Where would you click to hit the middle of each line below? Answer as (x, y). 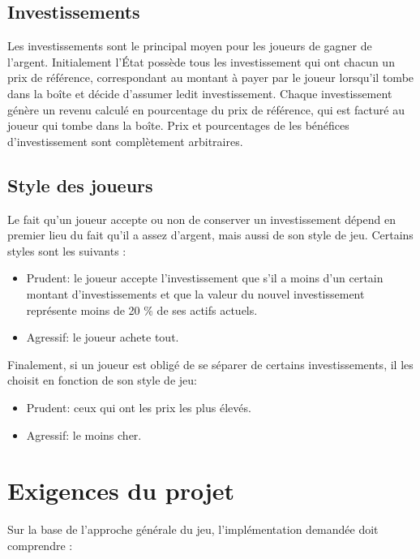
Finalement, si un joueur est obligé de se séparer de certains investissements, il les (210, 364)
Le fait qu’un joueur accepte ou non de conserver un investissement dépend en (201, 219)
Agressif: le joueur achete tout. (103, 337)
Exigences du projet (121, 490)
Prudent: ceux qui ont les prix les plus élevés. (139, 407)
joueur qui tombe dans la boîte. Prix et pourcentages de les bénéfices (178, 125)
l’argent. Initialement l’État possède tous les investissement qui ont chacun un (201, 61)
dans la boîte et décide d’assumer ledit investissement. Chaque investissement (200, 93)
